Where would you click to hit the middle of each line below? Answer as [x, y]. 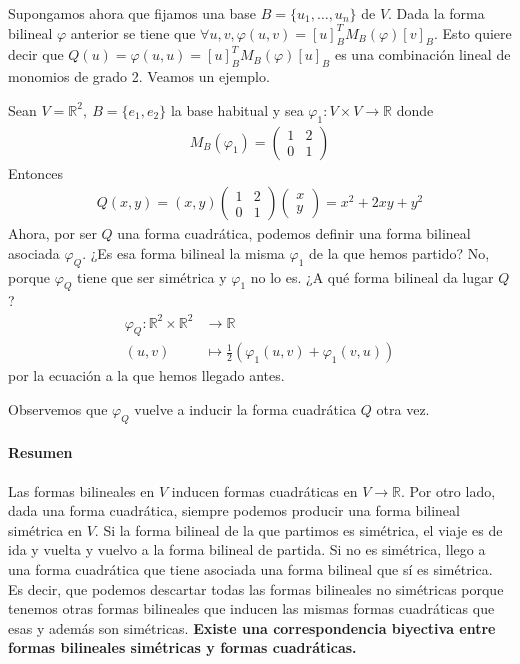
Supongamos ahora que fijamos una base [132, 13]
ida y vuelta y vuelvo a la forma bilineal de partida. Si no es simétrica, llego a [247, 549]
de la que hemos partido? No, [399, 252]
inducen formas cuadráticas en [264, 490]
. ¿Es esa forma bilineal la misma [183, 252]
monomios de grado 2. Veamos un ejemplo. [139, 76]
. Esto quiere [473, 32]
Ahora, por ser [52, 233]
